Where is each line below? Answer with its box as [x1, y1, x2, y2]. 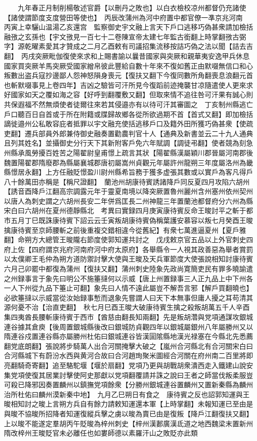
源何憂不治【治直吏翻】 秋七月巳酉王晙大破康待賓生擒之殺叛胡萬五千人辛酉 [4, 302, 250, 312]
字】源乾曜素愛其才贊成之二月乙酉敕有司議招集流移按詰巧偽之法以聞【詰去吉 [4, 41, 253, 51]
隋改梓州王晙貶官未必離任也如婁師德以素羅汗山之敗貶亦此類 [4, 428, 198, 438]
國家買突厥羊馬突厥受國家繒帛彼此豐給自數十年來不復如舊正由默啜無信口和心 [4, 60, 253, 71]
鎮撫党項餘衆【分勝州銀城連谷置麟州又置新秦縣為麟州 [80, 379, 253, 390]
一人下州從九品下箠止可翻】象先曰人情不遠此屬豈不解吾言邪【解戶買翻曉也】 [4, 283, 253, 293]
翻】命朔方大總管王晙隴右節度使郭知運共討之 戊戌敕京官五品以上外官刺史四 [4, 234, 253, 245]
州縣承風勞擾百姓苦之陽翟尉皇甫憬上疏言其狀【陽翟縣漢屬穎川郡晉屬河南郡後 [4, 147, 253, 157]
